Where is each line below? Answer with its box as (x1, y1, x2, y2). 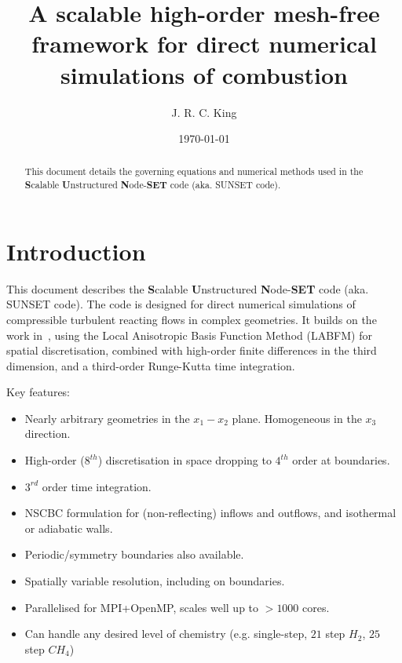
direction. (24, 425, 71, 442)
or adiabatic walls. (24, 519, 113, 536)
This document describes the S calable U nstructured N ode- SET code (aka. (6, 280, 369, 297)
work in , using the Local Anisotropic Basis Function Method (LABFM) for (6, 326, 372, 343)
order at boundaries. (292, 452, 390, 468)
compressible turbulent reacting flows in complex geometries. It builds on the (6, 311, 377, 327)
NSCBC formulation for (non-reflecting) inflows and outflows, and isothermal (24, 505, 397, 521)
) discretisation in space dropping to (97, 452, 272, 468)
